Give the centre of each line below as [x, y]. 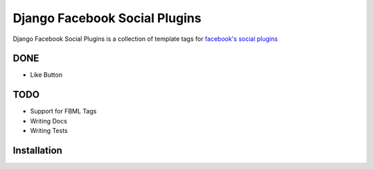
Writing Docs [48, 121]
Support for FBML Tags [63, 112]
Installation [37, 150]
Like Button [46, 75]
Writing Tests [49, 131]
